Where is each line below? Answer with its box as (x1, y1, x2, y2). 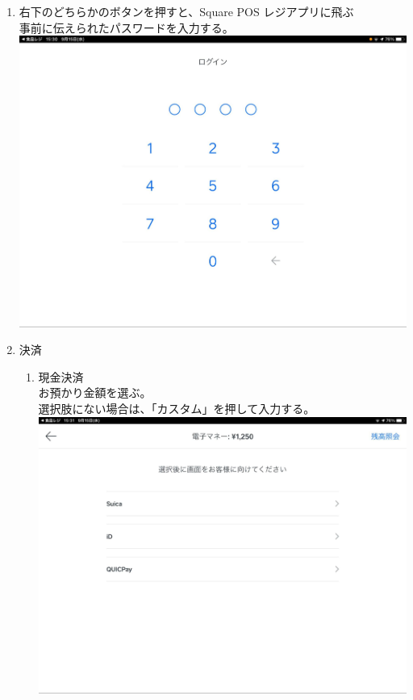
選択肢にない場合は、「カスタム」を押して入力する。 (38, 400, 315, 417)
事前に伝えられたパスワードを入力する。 (19, 19, 234, 36)
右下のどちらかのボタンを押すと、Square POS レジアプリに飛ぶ (19, 3, 354, 19)
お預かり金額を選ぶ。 (38, 384, 152, 401)
